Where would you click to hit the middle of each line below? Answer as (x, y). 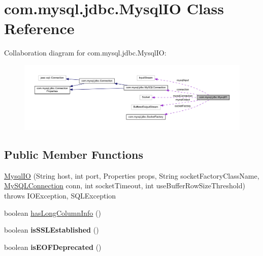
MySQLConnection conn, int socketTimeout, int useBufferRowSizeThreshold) (125, 186)
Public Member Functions (74, 154)
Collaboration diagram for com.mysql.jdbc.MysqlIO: (85, 53)
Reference (39, 28)
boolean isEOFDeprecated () (53, 247)
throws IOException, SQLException (60, 195)
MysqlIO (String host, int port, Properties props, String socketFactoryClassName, (132, 175)
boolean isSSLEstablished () (52, 230)
